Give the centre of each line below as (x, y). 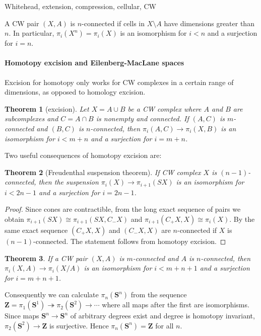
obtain (14, 219)
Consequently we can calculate (52, 295)
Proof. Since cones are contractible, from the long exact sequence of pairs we (123, 209)
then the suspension (69, 182)
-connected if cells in (113, 23)
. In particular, (31, 33)
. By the (242, 219)
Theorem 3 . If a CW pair (46, 258)
